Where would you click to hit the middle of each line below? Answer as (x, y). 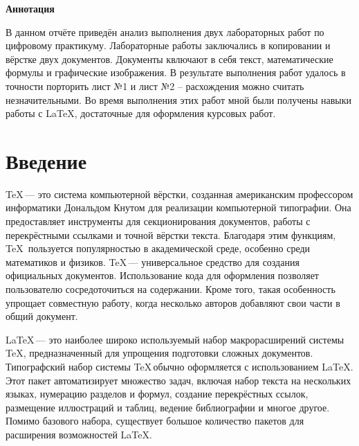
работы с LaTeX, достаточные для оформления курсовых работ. (141, 113)
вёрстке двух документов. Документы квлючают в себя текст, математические (169, 59)
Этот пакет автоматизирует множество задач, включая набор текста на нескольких (178, 380)
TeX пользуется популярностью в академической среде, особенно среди (158, 248)
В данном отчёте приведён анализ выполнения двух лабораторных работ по (165, 32)
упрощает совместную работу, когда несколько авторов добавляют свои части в (173, 302)
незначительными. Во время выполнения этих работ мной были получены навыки (178, 99)
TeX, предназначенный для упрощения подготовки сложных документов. (159, 353)
